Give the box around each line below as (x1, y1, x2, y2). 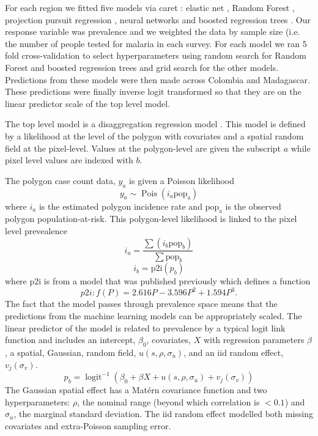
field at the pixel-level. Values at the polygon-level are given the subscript (5, 141, 281, 154)
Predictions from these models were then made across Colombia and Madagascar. (5, 73, 310, 86)
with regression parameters (203, 333, 305, 346)
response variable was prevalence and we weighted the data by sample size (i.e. (5, 25, 300, 38)
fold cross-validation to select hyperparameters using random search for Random (5, 49, 306, 62)
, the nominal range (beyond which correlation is (77, 395, 260, 408)
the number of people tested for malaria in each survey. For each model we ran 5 (5, 37, 307, 50)
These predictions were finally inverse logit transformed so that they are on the (5, 85, 301, 98)
